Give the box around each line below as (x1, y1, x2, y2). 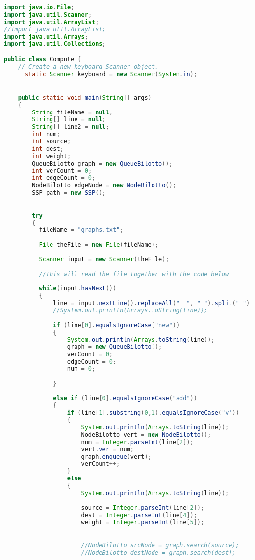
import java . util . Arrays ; (4, 33, 88, 40)
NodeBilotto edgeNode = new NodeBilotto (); (32, 182, 176, 189)
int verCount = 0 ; (32, 167, 92, 174)
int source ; (32, 138, 71, 145)
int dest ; (32, 145, 64, 152)
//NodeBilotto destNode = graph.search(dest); (81, 549, 236, 556)
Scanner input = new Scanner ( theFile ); (39, 255, 169, 263)
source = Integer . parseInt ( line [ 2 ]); (81, 504, 204, 511)
